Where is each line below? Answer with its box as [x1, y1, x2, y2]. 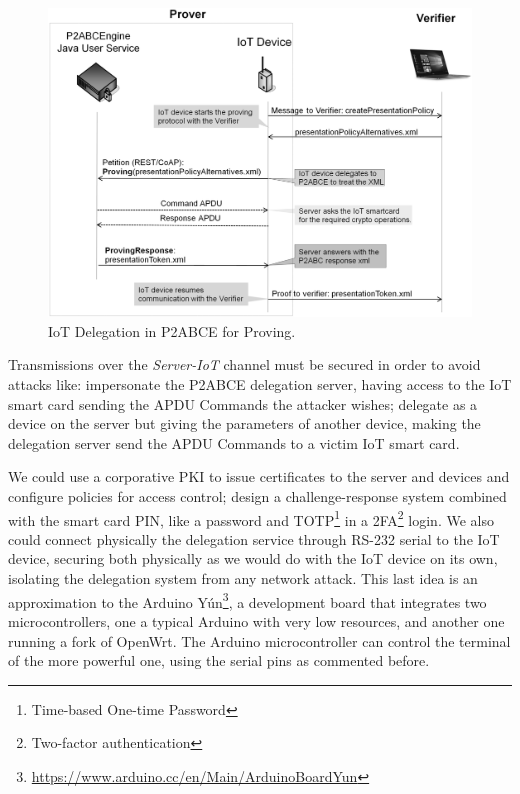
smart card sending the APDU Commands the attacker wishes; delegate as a [8, 393, 478, 414]
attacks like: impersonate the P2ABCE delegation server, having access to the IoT [8, 374, 512, 395]
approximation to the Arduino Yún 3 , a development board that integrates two [8, 588, 487, 612]
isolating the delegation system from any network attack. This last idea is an [8, 568, 478, 589]
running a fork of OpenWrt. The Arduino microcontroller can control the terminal [8, 630, 511, 651]
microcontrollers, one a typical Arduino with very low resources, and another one [8, 610, 505, 631]
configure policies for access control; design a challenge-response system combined [8, 486, 507, 507]
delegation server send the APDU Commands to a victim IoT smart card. [8, 432, 460, 453]
